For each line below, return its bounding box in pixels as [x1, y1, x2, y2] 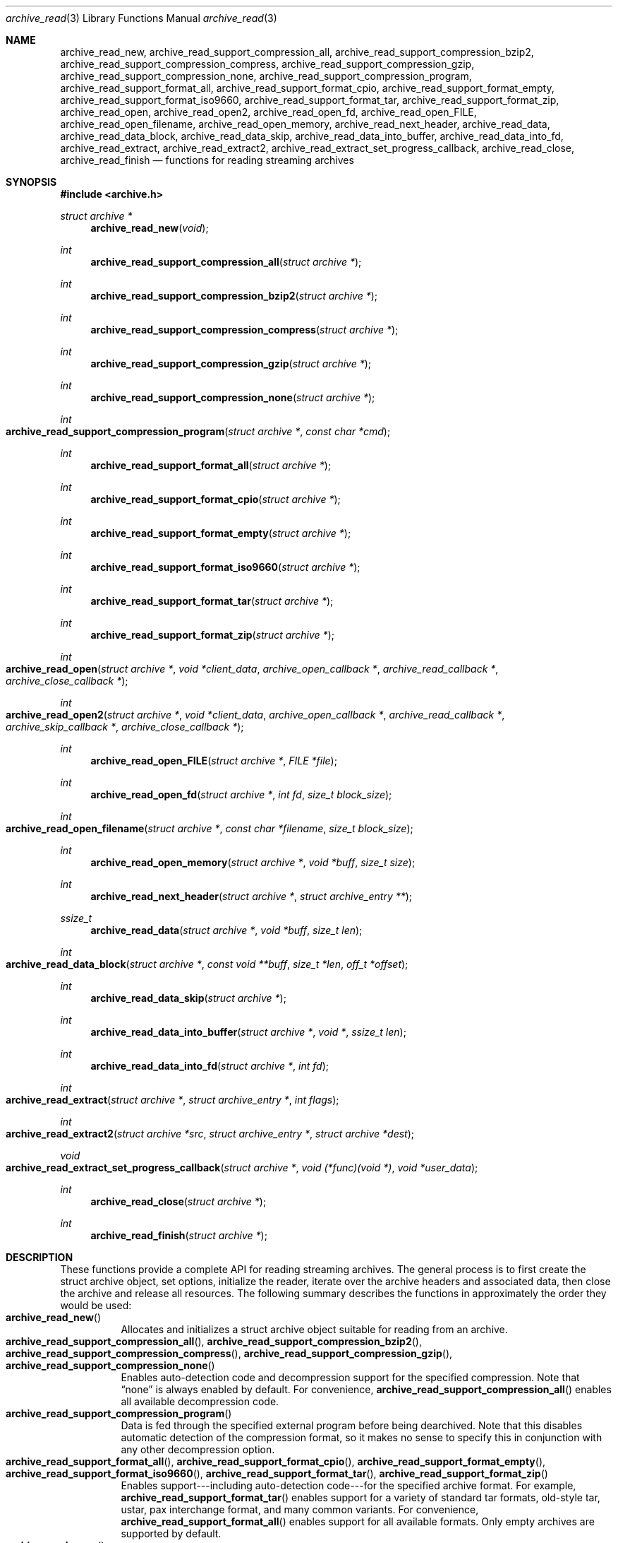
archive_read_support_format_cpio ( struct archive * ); [90, 493, 341, 505]
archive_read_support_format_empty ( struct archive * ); [90, 527, 351, 539]
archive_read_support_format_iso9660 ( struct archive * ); [90, 561, 360, 573]
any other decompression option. [121, 1443, 275, 1455]
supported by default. [121, 1527, 222, 1539]
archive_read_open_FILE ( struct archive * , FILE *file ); [90, 755, 337, 767]
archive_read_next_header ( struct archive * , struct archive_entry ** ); [90, 890, 413, 902]
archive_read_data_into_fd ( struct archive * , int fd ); [90, 1060, 329, 1072]
